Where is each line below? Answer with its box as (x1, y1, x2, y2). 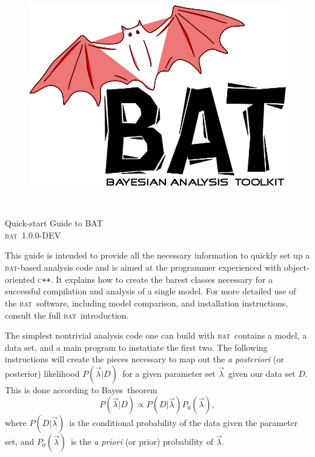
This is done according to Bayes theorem (5, 383, 157, 396)
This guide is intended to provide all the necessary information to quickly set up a (5, 249, 310, 262)
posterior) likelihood (5, 367, 80, 379)
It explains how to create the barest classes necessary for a (56, 273, 273, 285)
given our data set (228, 367, 296, 379)
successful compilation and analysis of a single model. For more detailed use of (5, 285, 296, 297)
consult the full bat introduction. (5, 308, 129, 321)
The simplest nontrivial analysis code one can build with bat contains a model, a (5, 329, 307, 342)
